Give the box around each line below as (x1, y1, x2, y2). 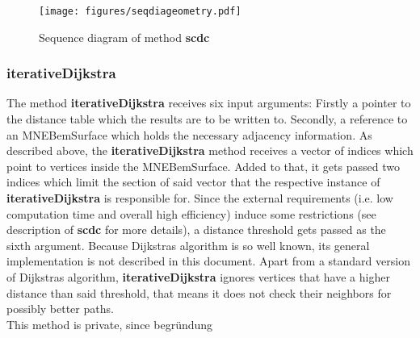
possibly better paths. (6, 300, 114, 317)
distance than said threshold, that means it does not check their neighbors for (6, 284, 392, 301)
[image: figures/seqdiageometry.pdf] (39, 6, 241, 17)
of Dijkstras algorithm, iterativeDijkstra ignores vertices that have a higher (6, 269, 390, 285)
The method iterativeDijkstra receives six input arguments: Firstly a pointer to (6, 94, 411, 111)
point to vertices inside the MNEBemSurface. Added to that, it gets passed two (6, 157, 400, 174)
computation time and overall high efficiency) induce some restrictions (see (6, 205, 376, 222)
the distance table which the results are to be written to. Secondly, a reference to (6, 111, 408, 127)
